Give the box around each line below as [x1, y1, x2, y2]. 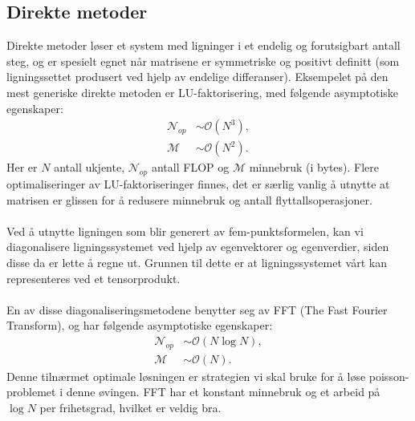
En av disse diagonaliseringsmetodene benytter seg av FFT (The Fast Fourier [6, 301, 388, 318]
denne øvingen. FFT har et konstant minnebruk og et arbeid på [66, 383, 380, 400]
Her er [6, 159, 38, 176]
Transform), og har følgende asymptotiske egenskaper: [6, 317, 273, 334]
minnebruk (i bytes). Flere [249, 159, 380, 176]
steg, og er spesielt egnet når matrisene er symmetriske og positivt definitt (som [6, 52, 400, 69]
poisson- [368, 367, 409, 384]
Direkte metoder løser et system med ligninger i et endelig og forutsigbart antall [6, 37, 401, 54]
